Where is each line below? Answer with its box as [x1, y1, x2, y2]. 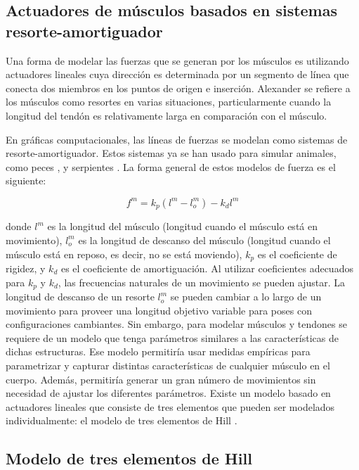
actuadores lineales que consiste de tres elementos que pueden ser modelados [6, 399, 335, 414]
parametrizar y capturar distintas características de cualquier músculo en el [6, 358, 330, 373]
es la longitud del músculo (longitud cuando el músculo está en [47, 219, 318, 234]
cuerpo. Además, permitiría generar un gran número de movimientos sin [6, 371, 316, 386]
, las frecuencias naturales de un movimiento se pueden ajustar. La [58, 274, 346, 289]
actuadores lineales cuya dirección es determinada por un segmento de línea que [6, 67, 349, 82]
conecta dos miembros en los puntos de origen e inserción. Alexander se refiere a [6, 80, 351, 95]
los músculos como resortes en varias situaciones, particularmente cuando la [6, 94, 332, 109]
